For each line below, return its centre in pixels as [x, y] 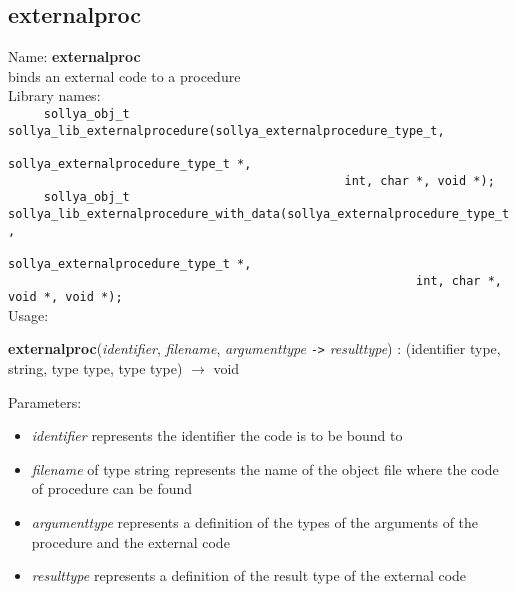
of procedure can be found [112, 488]
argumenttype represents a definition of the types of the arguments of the [255, 522]
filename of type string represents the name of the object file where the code [265, 468]
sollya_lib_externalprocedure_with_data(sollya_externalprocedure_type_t [259, 213]
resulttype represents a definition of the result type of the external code [249, 575]
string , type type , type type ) [95, 368]
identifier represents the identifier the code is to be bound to [217, 435]
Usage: [28, 314]
